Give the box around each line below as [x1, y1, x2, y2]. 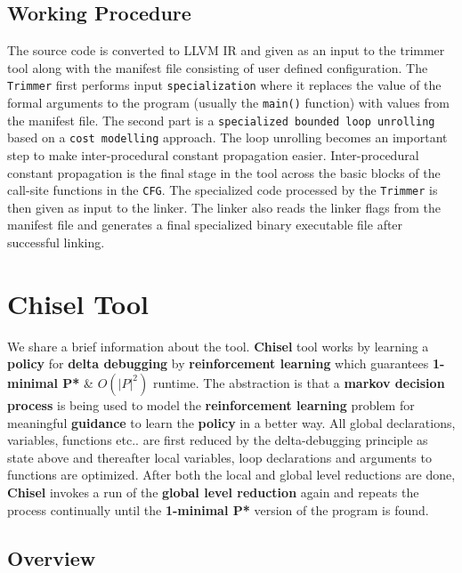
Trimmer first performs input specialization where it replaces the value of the [7, 76, 442, 94]
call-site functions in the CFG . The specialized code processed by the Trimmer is [7, 181, 438, 199]
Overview [7, 544, 96, 571]
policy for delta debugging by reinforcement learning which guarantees [7, 354, 429, 373]
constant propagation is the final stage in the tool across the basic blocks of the [7, 163, 441, 182]
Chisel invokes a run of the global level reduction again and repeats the [7, 482, 419, 501]
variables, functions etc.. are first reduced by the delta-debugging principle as [7, 431, 428, 449]
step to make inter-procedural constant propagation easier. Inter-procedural [7, 146, 419, 165]
